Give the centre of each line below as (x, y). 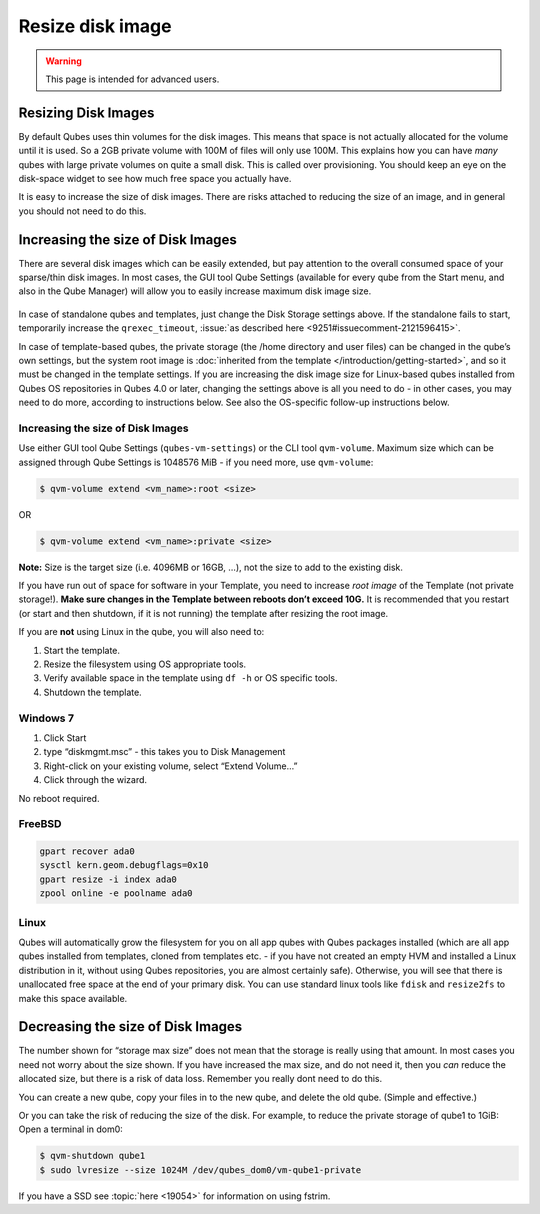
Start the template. (81, 650)
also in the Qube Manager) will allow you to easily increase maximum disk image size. (195, 291)
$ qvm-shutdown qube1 (92, 1156)
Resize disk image (95, 26)
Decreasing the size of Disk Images (130, 1026)
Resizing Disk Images (86, 112)
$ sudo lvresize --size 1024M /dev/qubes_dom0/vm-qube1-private (200, 1169)
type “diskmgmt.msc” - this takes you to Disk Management (164, 752)
